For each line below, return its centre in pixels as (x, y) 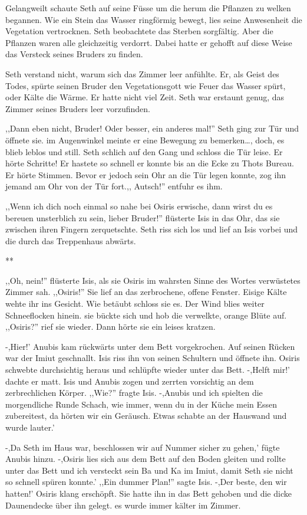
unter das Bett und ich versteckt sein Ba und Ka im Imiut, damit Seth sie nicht (149, 470)
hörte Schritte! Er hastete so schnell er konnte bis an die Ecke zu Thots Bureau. (150, 163)
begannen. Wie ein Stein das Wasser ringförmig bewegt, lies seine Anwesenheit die (154, 19)
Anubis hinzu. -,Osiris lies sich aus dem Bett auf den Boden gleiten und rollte (146, 459)
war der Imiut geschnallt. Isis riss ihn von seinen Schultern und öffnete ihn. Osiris (153, 358)
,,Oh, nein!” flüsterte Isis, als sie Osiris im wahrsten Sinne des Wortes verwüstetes (153, 280)
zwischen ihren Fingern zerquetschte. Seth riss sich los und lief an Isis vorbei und (152, 229)
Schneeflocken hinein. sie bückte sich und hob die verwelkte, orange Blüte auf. (146, 315)
